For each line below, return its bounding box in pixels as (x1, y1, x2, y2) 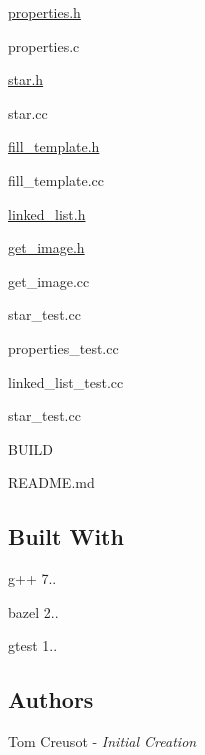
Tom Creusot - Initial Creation (8, 731, 197, 752)
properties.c (8, 35, 80, 56)
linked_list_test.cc (8, 371, 124, 392)
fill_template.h (8, 136, 100, 157)
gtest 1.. (8, 635, 58, 656)
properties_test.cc (8, 337, 119, 358)
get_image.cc (8, 270, 90, 291)
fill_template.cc (8, 169, 105, 190)
